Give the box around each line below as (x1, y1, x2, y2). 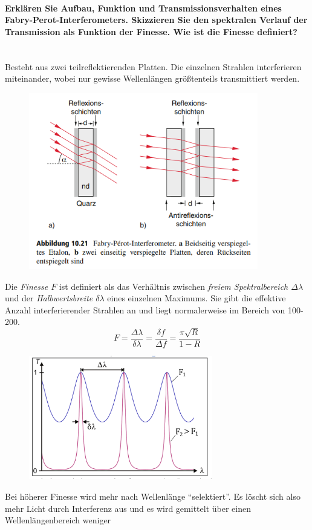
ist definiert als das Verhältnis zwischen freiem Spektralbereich (59, 280, 288, 292)
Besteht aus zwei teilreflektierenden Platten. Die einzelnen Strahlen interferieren (5, 60, 302, 73)
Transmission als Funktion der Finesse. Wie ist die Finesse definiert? (5, 25, 297, 38)
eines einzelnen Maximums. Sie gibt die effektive (107, 292, 286, 304)
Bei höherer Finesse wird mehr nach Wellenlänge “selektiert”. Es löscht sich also (5, 489, 301, 502)
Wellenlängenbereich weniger (5, 514, 111, 526)
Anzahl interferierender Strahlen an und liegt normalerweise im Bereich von (5, 303, 285, 316)
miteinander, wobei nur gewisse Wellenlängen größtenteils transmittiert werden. (5, 72, 300, 85)
